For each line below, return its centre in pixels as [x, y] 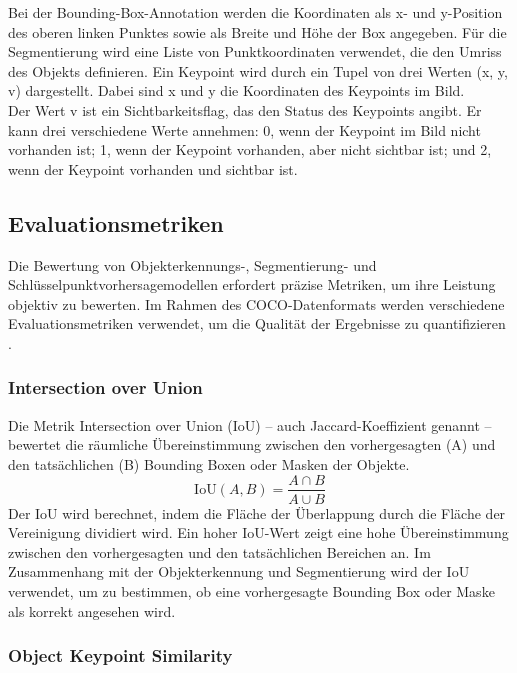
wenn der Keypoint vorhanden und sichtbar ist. [153, 168]
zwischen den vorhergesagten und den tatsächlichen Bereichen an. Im [219, 551]
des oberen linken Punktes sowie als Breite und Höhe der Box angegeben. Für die [257, 31]
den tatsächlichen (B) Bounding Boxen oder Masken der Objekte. [209, 463]
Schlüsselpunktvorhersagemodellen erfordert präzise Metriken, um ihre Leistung [252, 284]
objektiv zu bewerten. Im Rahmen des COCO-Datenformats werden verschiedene [256, 303]
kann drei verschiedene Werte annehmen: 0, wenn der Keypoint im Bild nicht [244, 129]
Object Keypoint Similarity [120, 655]
